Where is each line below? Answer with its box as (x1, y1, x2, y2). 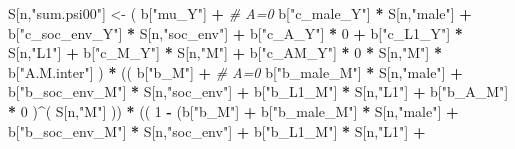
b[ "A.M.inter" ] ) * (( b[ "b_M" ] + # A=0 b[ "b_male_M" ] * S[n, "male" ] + (8, 61, 463, 82)
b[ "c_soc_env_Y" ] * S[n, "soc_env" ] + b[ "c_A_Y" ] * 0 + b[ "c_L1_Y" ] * (8, 22, 463, 43)
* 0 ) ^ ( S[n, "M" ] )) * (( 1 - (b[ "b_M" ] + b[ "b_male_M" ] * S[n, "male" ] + (8, 100, 459, 121)
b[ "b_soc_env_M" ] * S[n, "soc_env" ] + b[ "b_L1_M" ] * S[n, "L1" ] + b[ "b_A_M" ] (8, 81, 509, 102)
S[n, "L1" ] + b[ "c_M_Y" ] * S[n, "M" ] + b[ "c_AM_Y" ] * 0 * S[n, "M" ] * (8, 42, 442, 63)
